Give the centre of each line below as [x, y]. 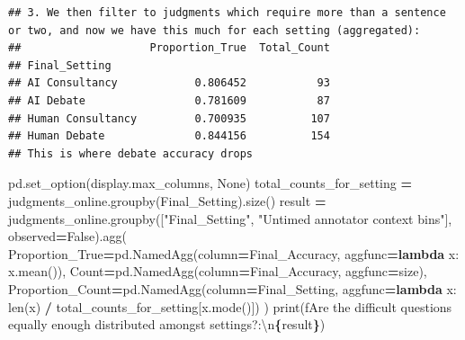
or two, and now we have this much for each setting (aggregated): [215, 30]
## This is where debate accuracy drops [131, 153]
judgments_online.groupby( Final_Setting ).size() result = [167, 200]
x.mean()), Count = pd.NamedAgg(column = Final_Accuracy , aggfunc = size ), [218, 271]
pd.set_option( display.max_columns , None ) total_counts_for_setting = [210, 183]
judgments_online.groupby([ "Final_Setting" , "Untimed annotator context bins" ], [230, 218]
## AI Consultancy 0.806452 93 [169, 83]
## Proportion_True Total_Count [169, 48]
